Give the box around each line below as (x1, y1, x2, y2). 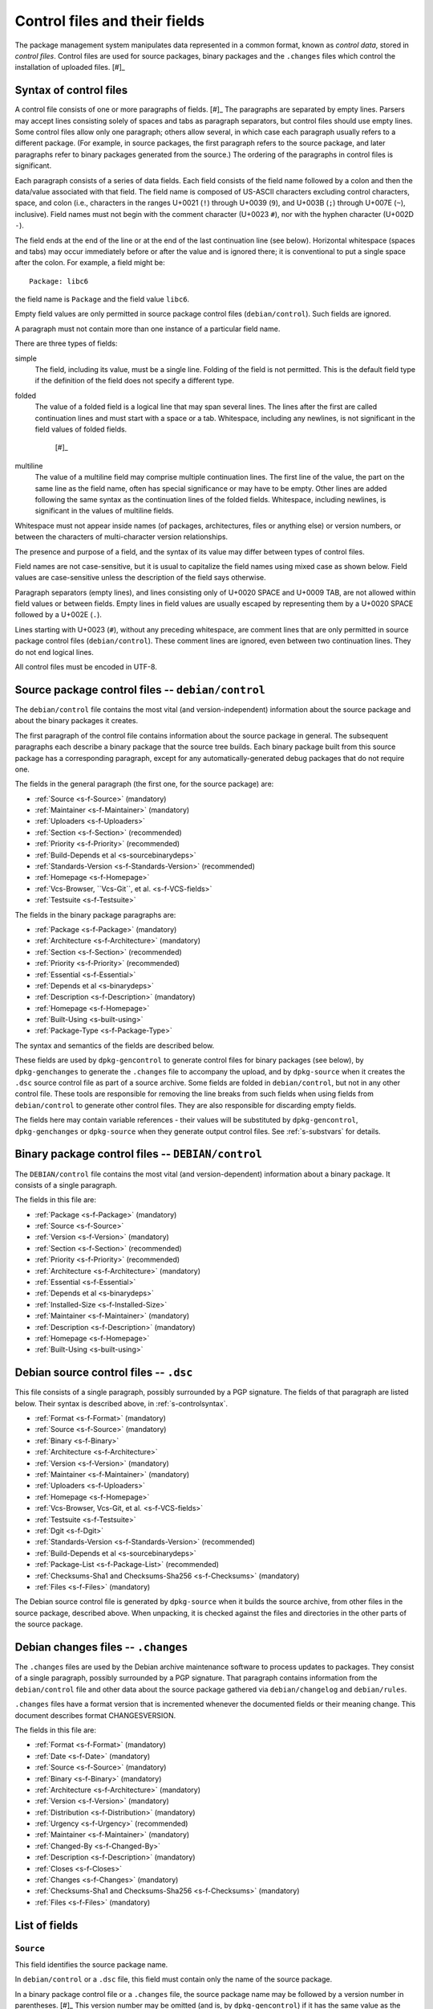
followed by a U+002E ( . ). (14, 610, 102, 620)
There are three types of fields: (14, 338, 118, 349)
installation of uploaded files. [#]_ (14, 63, 126, 72)
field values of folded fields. (34, 424, 127, 434)
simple (14, 354, 38, 363)
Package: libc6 (29, 276, 89, 285)
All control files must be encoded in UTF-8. (14, 662, 158, 672)
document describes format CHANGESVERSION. (14, 1710, 176, 1720)
